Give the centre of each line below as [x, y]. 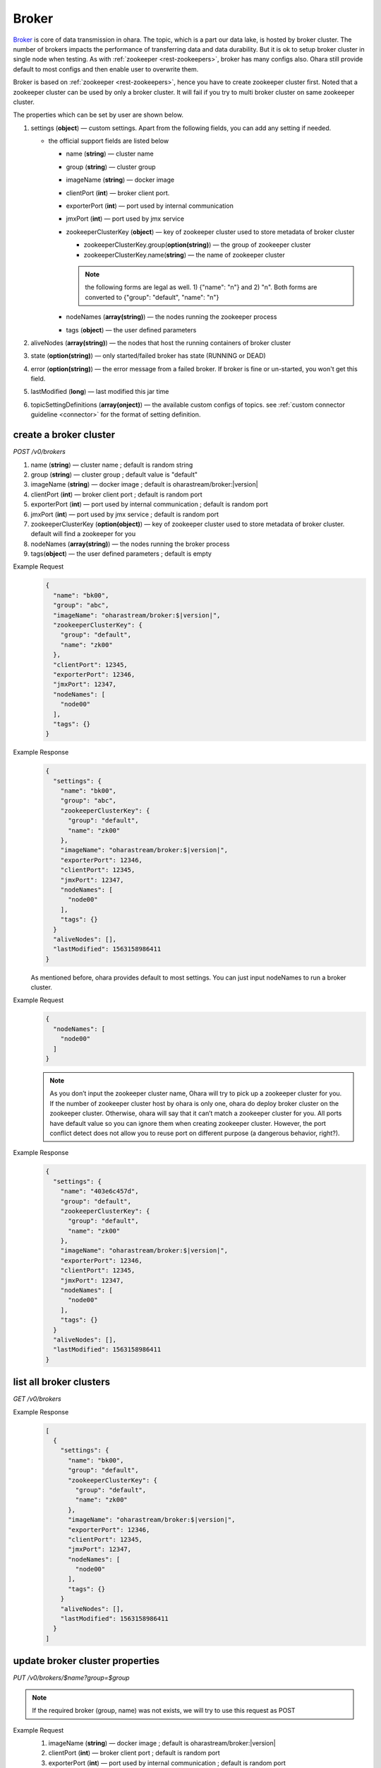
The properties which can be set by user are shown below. [98, 115]
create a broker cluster [64, 435]
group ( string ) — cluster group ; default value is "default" [114, 475]
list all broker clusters [62, 1382]
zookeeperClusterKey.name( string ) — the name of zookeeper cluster [185, 255]
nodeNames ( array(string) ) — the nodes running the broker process [130, 544]
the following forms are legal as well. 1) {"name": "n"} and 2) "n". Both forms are [201, 287]
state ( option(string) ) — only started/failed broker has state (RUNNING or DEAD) [148, 356]
